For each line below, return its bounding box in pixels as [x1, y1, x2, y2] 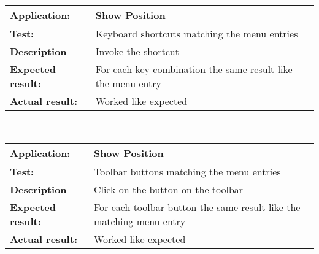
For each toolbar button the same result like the [93, 199, 301, 214]
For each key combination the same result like [95, 62, 293, 76]
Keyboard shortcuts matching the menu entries [95, 26, 298, 40]
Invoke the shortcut [95, 44, 179, 58]
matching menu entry [93, 214, 186, 228]
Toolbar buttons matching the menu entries [93, 164, 281, 179]
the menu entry [95, 76, 161, 90]
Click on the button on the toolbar [93, 182, 244, 196]
